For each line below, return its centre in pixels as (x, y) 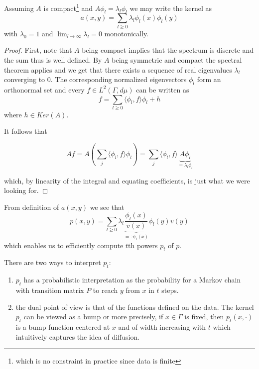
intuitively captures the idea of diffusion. (78, 336)
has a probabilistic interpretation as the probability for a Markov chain (132, 280)
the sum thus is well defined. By (53, 59)
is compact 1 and (68, 7)
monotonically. (127, 33)
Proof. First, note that (38, 50)
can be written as (163, 89)
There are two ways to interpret (53, 262)
